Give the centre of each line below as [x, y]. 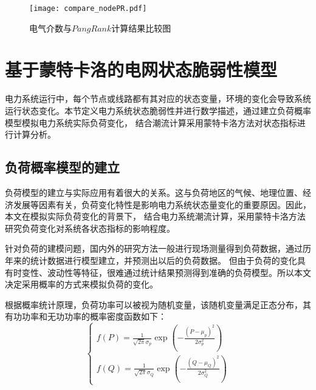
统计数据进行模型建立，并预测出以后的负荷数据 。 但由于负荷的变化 [163, 260]
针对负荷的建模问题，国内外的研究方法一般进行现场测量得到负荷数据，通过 [154, 248]
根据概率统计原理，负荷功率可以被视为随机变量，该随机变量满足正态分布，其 [158, 304]
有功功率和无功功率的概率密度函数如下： [86, 316]
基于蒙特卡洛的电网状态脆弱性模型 [141, 69]
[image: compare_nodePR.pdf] [88, 8]
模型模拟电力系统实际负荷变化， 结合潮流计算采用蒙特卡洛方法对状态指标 [151, 122]
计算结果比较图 [141, 28]
